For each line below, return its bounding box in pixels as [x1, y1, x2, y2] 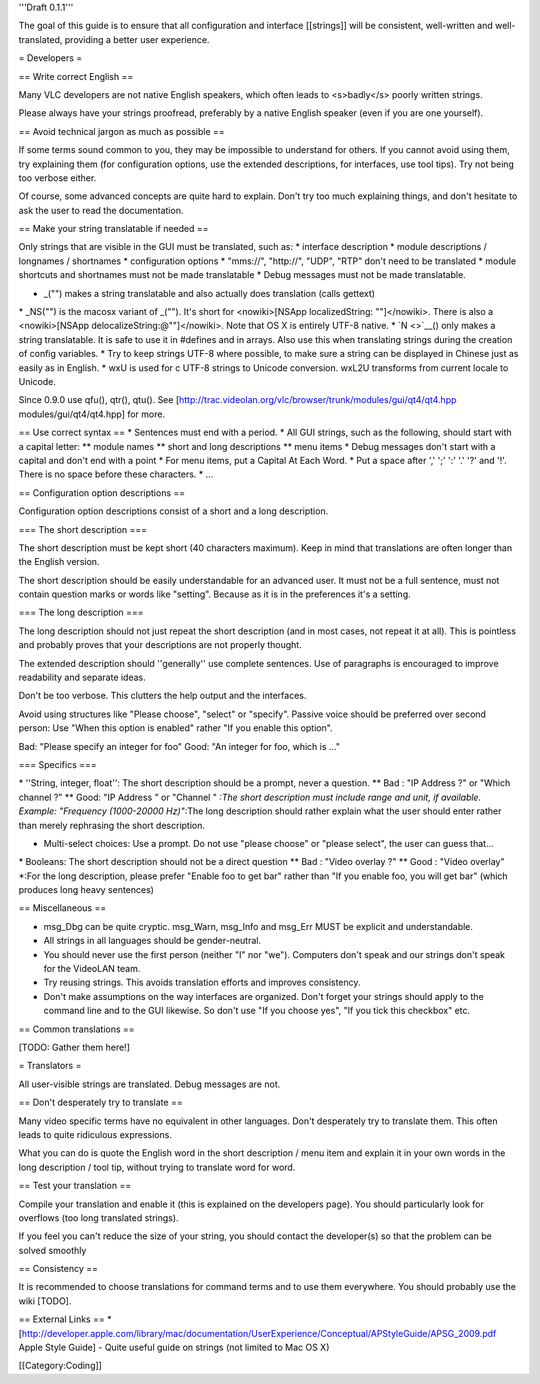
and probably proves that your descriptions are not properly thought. [18, 639, 302, 651]
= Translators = [18, 1060, 82, 1072]
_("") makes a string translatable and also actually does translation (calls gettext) [43, 287, 375, 299]
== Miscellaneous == [18, 902, 107, 914]
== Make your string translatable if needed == [18, 223, 209, 235]
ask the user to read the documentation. [18, 204, 184, 216]
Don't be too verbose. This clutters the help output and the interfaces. [18, 690, 307, 702]
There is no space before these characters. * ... [18, 468, 214, 480]
